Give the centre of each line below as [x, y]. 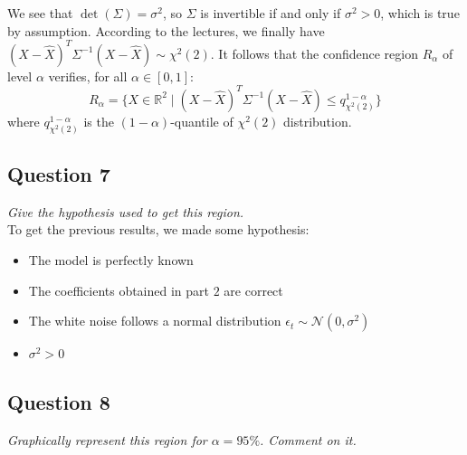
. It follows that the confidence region [314, 53]
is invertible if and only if [271, 13]
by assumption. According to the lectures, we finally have [166, 30]
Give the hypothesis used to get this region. [126, 211]
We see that [40, 13]
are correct [253, 290]
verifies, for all [88, 76]
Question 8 [59, 402]
